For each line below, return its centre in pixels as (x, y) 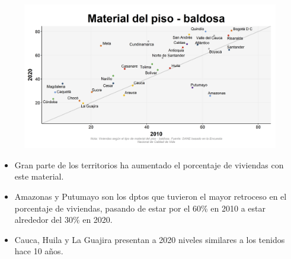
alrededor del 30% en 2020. (63, 220)
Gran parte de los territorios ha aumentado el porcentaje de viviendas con (149, 164)
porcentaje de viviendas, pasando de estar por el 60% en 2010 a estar (140, 208)
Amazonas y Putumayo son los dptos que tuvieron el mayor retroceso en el (151, 196)
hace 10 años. (39, 251)
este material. (39, 176)
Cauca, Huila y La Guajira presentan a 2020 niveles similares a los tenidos (150, 239)
